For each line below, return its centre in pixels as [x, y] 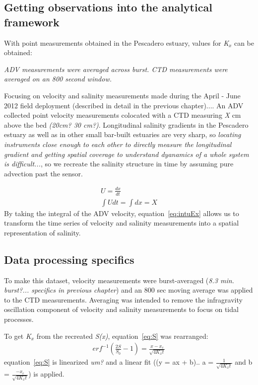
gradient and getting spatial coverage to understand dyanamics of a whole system [127, 154]
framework [32, 22]
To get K [18, 336]
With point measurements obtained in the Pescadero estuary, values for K [116, 42]
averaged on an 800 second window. [58, 79]
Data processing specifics [69, 259]
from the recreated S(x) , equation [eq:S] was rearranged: [122, 336]
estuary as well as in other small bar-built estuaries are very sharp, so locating [123, 134]
